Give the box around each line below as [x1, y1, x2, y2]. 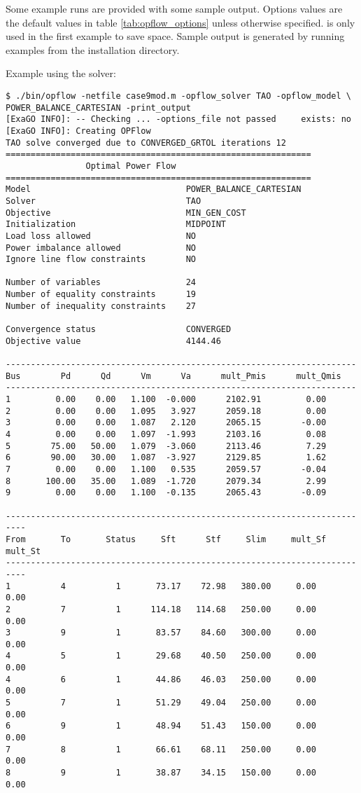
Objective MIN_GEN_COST [6, 207, 246, 218]
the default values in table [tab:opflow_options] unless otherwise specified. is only [6, 15, 355, 29]
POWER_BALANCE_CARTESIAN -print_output [6, 102, 191, 113]
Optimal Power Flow [85, 160, 176, 171]
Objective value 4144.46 [6, 336, 221, 346]
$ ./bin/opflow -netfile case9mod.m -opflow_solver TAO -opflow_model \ [6, 90, 351, 101]
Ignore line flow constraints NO [6, 254, 197, 265]
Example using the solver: [6, 66, 116, 81]
